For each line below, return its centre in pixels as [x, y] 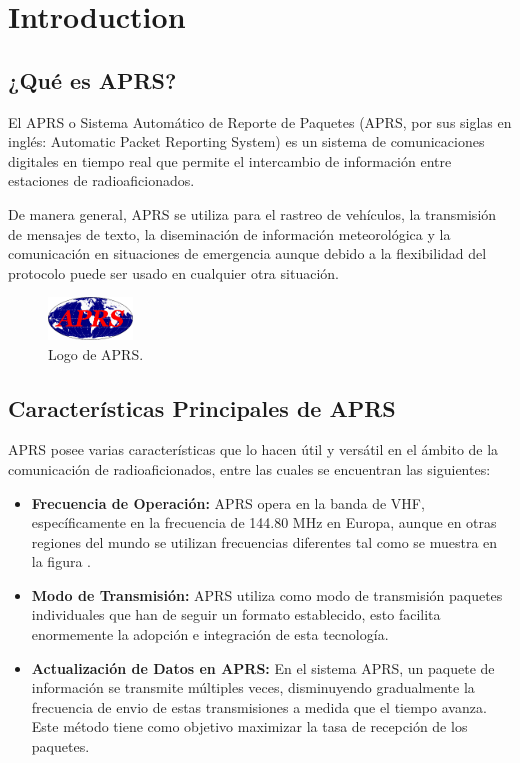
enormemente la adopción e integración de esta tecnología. [210, 634]
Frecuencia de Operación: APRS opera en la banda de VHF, [228, 502]
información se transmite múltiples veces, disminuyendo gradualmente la [253, 687]
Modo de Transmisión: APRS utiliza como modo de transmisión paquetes [267, 594]
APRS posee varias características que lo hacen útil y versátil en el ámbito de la [253, 449]
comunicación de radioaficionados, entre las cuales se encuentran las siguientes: [249, 468]
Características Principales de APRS [202, 407]
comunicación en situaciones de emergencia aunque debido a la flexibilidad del [247, 253]
